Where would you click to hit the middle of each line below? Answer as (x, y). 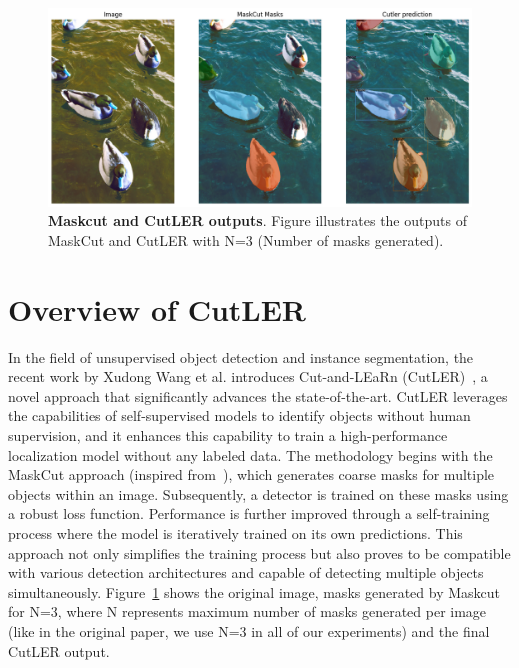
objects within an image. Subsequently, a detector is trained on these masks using (258, 493)
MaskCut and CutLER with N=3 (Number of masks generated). (246, 239)
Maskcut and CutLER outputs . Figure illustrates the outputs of (257, 220)
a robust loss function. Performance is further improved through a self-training (249, 513)
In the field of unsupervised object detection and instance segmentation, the (241, 356)
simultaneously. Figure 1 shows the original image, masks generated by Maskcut (254, 591)
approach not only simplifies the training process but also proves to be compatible (259, 552)
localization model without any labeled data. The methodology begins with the (250, 454)
